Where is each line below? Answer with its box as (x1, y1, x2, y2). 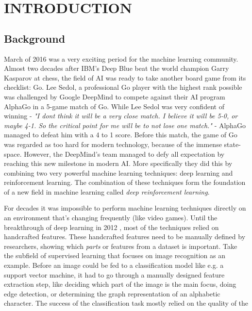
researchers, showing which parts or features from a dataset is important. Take (4, 241, 237, 251)
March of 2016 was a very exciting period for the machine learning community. (4, 53, 238, 64)
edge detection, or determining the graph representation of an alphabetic (4, 288, 220, 298)
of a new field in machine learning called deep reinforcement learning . (4, 186, 210, 196)
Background (4, 31, 66, 46)
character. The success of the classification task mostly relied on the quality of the (4, 298, 249, 308)
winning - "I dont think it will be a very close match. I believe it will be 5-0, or (4, 111, 238, 121)
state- (224, 139, 241, 149)
